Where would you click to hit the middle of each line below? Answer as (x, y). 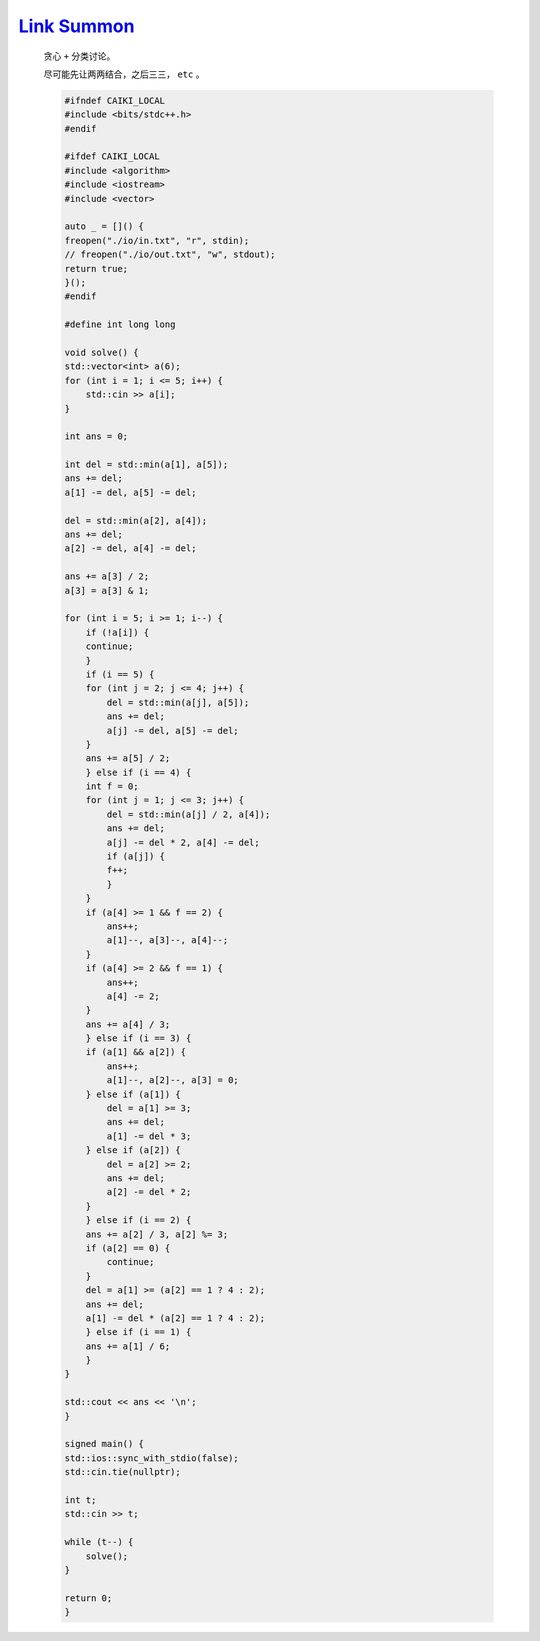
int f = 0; (112, 786)
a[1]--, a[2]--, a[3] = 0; (172, 1080)
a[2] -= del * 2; (149, 1192)
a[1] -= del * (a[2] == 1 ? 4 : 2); (175, 1318)
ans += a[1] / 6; (128, 1346)
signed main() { (104, 1444)
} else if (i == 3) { (138, 1038)
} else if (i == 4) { (138, 772)
